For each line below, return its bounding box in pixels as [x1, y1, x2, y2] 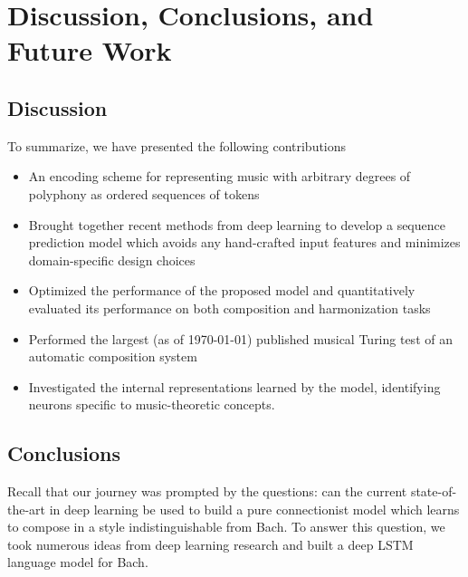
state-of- [410, 482, 457, 501]
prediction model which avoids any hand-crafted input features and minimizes [28, 233, 461, 252]
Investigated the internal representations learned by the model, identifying [28, 377, 441, 396]
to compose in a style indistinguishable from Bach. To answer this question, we [7, 517, 445, 536]
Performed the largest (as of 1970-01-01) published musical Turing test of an [28, 329, 453, 348]
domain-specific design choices [28, 250, 196, 269]
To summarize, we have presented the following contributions [7, 136, 347, 155]
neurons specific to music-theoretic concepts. [28, 395, 275, 414]
